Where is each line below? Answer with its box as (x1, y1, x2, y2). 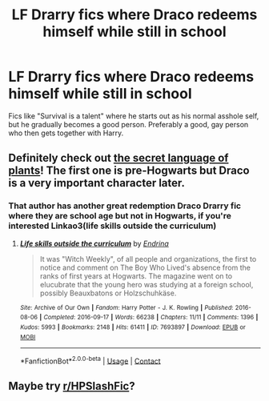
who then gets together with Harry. (8, 128, 124, 138)
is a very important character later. (8, 176, 186, 190)
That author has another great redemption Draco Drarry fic (8, 200, 242, 211)
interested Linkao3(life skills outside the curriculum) (8, 220, 217, 231)
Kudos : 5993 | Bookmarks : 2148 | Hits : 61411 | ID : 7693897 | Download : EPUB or (19, 323, 246, 331)
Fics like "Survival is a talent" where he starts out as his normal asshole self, (8, 110, 259, 121)
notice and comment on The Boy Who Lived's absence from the (39, 263, 251, 272)
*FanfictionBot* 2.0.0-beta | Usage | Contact (19, 355, 162, 366)
